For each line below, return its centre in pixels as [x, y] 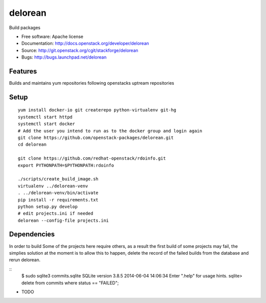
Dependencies [32, 234]
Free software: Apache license [52, 36]
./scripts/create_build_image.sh [58, 179]
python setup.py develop [48, 206]
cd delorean [32, 145]
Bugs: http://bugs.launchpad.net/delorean [64, 57]
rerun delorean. [25, 260]
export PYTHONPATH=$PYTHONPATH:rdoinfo [66, 165]
